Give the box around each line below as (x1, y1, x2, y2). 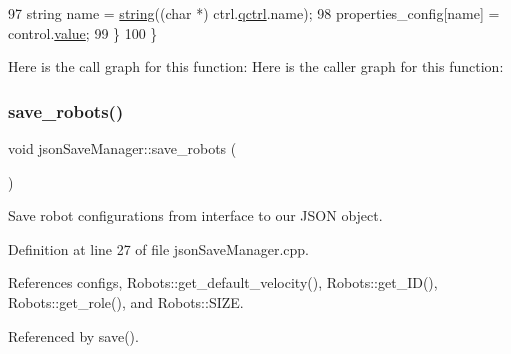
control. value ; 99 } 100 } (8, 22, 158, 43)
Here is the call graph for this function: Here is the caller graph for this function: (8, 56, 504, 77)
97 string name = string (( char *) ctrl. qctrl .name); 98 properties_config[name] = (8, 3, 500, 23)
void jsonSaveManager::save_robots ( (8, 138, 237, 158)
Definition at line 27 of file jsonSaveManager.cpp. (8, 238, 309, 259)
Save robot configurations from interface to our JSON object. (8, 205, 383, 226)
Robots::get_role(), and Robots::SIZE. (8, 291, 244, 312)
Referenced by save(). (8, 325, 139, 346)
